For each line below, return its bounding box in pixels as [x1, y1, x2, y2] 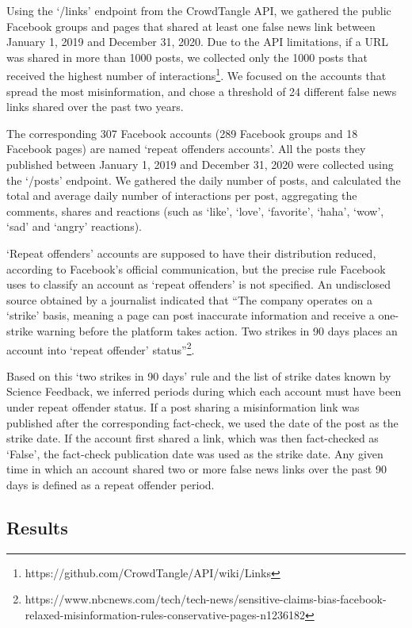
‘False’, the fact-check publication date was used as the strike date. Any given [6, 445, 383, 461]
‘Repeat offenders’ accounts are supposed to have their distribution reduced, [6, 244, 376, 261]
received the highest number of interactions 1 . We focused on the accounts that [6, 65, 387, 84]
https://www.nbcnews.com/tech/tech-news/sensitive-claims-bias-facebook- [25, 591, 387, 607]
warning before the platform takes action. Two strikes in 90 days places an [36, 322, 398, 339]
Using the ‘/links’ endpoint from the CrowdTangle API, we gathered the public [6, 2, 391, 18]
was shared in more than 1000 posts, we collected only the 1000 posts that [6, 48, 368, 65]
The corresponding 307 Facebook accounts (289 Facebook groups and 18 [6, 124, 358, 141]
